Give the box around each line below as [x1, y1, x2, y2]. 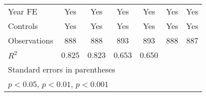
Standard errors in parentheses [8, 63, 115, 75]
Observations [8, 34, 53, 46]
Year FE [8, 5, 37, 17]
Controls [8, 20, 38, 31]
